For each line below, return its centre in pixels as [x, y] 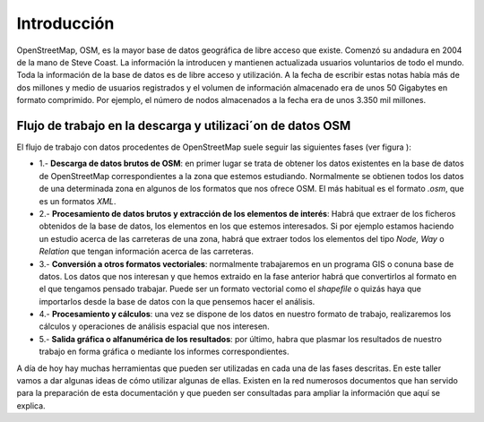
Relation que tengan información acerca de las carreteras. [147, 252]
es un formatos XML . [78, 201]
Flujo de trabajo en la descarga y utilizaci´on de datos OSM [184, 125]
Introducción [65, 23]
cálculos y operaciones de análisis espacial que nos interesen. [154, 326]
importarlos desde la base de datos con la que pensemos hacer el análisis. [177, 301]
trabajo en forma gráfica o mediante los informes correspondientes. [164, 352]
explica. [31, 405]
